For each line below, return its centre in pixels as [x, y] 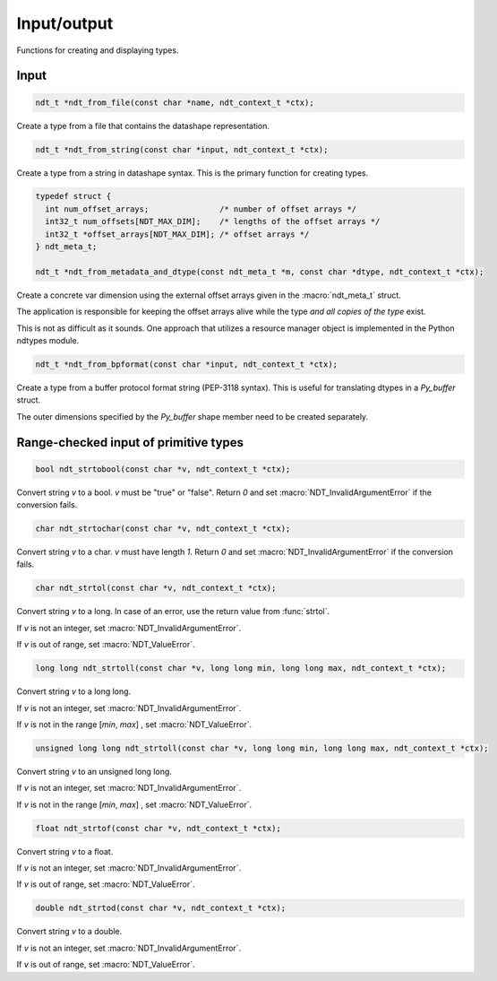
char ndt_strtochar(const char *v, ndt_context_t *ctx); [163, 529]
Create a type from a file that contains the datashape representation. [143, 126]
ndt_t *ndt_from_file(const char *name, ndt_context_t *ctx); [175, 102]
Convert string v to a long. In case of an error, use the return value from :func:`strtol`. [173, 612]
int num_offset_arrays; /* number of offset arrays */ [201, 209]
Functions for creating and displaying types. [98, 50]
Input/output [65, 23]
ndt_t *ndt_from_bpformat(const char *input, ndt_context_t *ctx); [187, 364]
